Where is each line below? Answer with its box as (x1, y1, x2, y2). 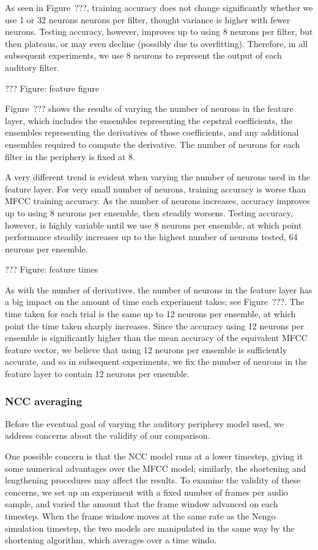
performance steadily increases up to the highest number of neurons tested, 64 (5, 230, 298, 243)
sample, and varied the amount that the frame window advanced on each (5, 497, 278, 510)
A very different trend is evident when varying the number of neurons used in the (5, 170, 311, 183)
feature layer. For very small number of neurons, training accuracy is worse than (5, 182, 306, 195)
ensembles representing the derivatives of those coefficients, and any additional (5, 126, 299, 139)
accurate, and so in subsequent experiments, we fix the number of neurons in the (5, 355, 308, 368)
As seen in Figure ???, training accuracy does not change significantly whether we (5, 1, 313, 13)
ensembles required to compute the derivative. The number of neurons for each (5, 137, 300, 150)
